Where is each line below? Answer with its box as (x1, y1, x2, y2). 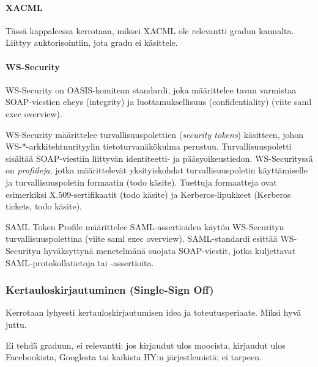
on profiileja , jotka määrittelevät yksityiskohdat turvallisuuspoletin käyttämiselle (6, 164, 308, 176)
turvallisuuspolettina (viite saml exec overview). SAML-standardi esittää (6, 232, 278, 245)
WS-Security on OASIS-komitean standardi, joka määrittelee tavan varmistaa (6, 83, 297, 96)
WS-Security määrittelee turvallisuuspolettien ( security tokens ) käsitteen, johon (6, 128, 304, 140)
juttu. (6, 318, 27, 330)
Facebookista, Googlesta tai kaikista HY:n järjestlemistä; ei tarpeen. (6, 351, 262, 363)
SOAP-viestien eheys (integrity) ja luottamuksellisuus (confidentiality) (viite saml (6, 95, 312, 108)
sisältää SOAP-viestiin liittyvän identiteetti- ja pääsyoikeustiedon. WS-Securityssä (6, 151, 313, 164)
